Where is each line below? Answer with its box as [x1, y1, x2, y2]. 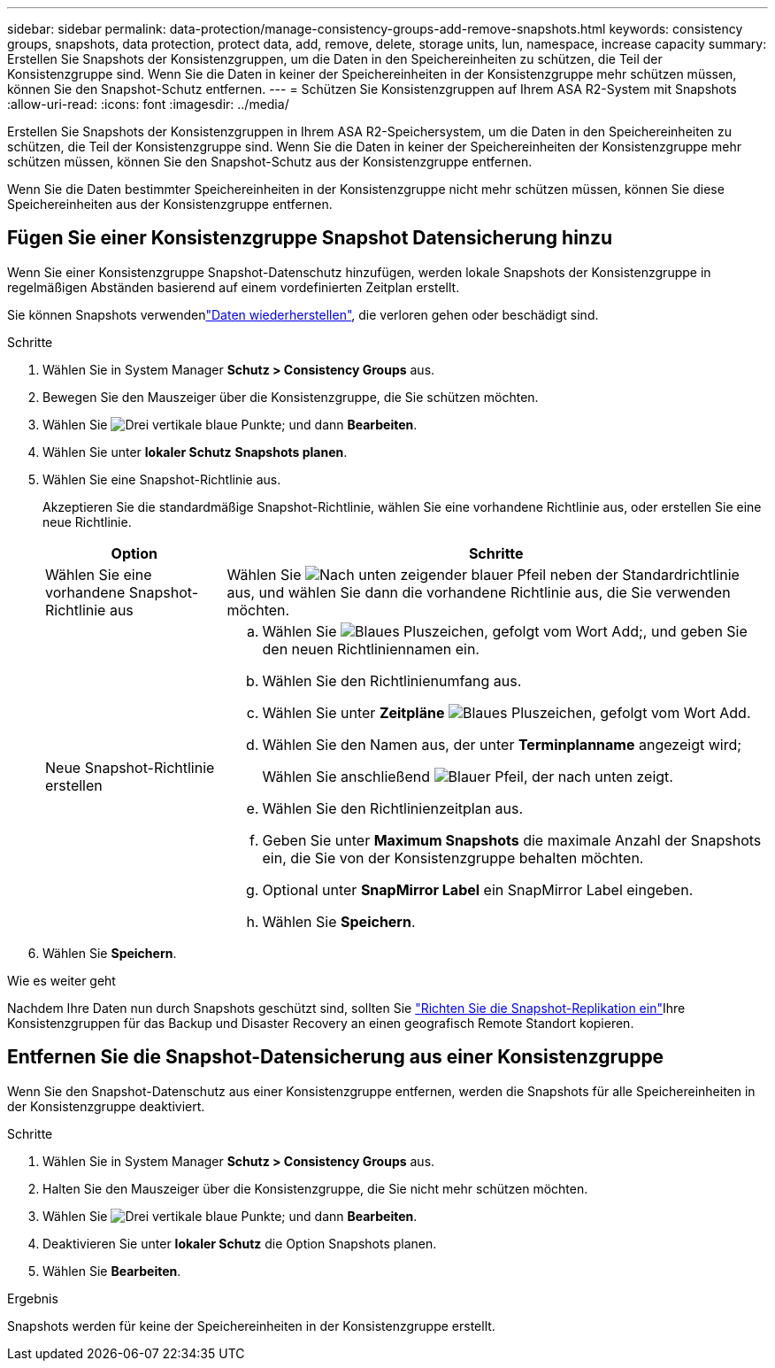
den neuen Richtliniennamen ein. [262, 639, 480, 658]
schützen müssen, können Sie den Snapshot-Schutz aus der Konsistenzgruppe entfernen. [7, 154, 533, 169]
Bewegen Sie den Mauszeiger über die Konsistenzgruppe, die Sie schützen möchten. [42, 389, 539, 405]
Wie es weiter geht [7, 972, 116, 988]
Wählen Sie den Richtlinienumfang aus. [262, 671, 522, 690]
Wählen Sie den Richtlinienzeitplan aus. [262, 799, 524, 817]
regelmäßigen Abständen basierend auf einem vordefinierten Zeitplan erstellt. [7, 279, 460, 295]
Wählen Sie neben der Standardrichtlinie [226, 565, 740, 584]
